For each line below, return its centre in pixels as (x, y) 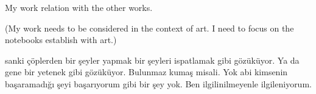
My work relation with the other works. (79, 7)
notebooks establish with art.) (61, 40)
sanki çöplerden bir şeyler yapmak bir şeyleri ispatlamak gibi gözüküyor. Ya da (152, 60)
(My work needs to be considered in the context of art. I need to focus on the (149, 28)
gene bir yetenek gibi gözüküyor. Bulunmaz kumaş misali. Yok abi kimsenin (146, 72)
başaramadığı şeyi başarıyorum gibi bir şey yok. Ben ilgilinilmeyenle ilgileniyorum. (158, 83)
